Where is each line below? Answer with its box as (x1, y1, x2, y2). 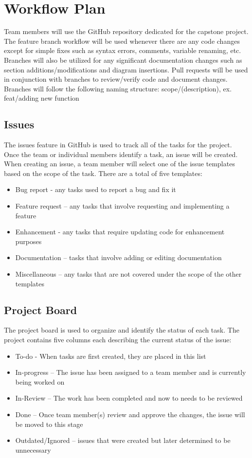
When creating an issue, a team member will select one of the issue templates (4, 159, 235, 169)
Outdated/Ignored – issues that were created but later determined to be (15, 435, 231, 445)
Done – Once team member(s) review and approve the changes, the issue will (15, 409, 245, 419)
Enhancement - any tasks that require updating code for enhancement (15, 227, 225, 237)
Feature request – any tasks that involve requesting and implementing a (15, 201, 230, 211)
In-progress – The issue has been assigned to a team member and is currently (15, 367, 246, 377)
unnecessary (15, 444, 51, 455)
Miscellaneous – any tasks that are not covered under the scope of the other (15, 269, 242, 279)
